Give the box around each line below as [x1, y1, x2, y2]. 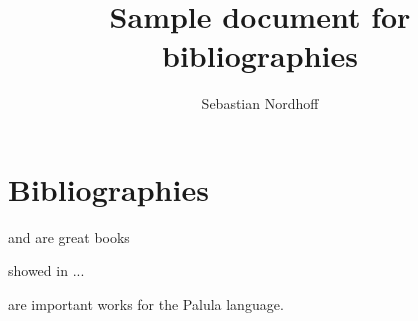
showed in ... [8, 260, 85, 281]
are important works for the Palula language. [8, 294, 284, 315]
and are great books [8, 226, 130, 247]
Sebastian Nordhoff [201, 93, 319, 114]
